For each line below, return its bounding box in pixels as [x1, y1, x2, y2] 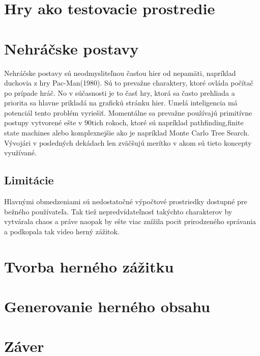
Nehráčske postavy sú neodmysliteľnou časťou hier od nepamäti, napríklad [4, 67, 236, 78]
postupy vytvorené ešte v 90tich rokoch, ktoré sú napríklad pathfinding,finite [4, 117, 244, 128]
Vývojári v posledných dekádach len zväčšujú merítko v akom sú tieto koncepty [4, 137, 252, 148]
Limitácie [4, 172, 54, 188]
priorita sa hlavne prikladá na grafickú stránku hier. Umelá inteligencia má [4, 97, 238, 108]
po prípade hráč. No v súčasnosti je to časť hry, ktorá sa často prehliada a [4, 87, 235, 98]
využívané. [4, 147, 37, 158]
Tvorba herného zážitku [4, 256, 174, 277]
